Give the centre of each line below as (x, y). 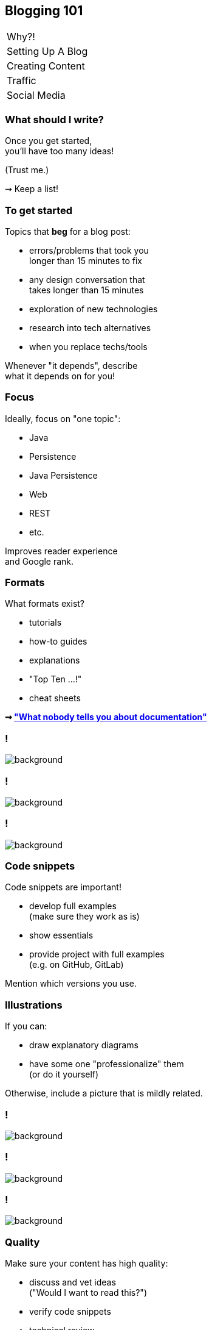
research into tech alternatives (90, 327)
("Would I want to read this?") (88, 1293)
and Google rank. (39, 561)
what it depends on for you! (60, 376)
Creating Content (46, 66)
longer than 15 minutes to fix (86, 260)
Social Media (36, 95)
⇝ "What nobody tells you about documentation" (106, 717)
